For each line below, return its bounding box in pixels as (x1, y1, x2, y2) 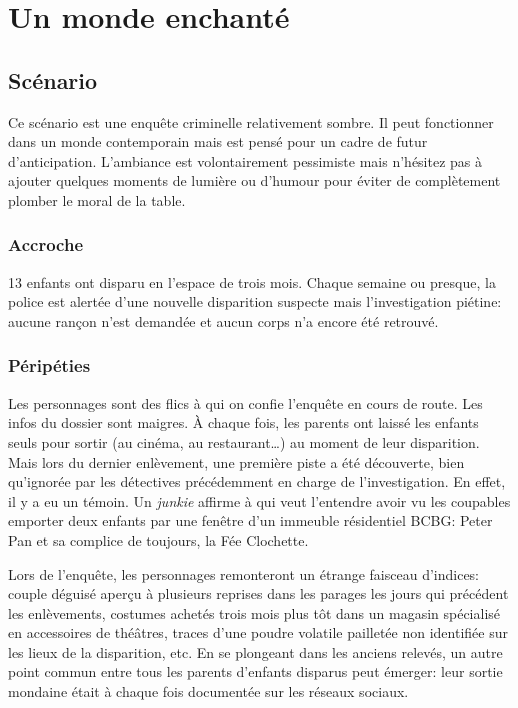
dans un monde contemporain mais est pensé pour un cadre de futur (8, 131, 428, 152)
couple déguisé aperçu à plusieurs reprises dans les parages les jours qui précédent (8, 583, 509, 604)
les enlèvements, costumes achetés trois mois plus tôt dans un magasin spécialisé (8, 602, 501, 623)
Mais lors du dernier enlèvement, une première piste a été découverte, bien (8, 451, 465, 472)
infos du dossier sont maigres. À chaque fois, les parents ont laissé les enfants (8, 412, 479, 433)
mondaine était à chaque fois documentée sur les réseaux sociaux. (8, 681, 409, 702)
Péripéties (8, 353, 91, 378)
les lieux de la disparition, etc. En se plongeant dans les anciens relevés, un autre (8, 641, 503, 662)
